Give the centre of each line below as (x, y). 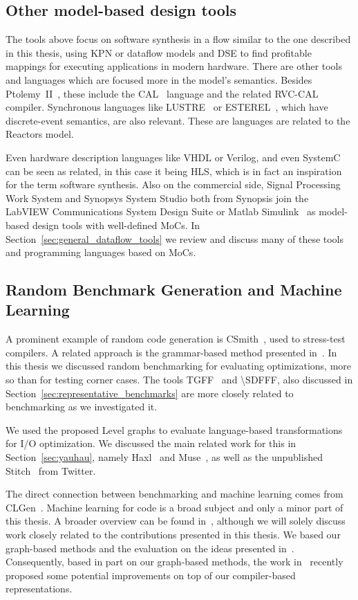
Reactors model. (40, 134)
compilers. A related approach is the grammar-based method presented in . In (171, 352)
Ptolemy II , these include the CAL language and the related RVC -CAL (162, 93)
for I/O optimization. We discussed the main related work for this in (151, 443)
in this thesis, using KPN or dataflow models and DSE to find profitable (159, 52)
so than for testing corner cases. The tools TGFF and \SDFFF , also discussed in (179, 380)
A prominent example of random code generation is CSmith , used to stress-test (176, 339)
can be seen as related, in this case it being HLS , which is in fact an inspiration (174, 171)
